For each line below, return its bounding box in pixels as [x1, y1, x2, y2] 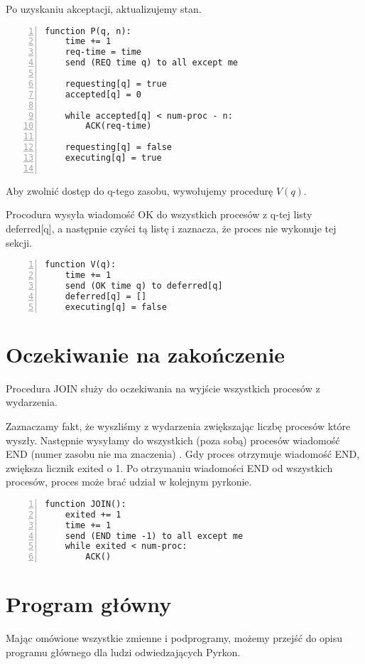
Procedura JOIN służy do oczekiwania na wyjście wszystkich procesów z [6, 380, 320, 395]
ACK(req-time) [85, 121, 152, 132]
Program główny [6, 589, 172, 619]
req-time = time [65, 47, 142, 58]
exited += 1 [65, 509, 121, 520]
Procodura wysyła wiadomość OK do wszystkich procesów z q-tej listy [6, 207, 312, 222]
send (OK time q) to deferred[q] [65, 280, 223, 291]
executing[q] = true [65, 153, 162, 164]
